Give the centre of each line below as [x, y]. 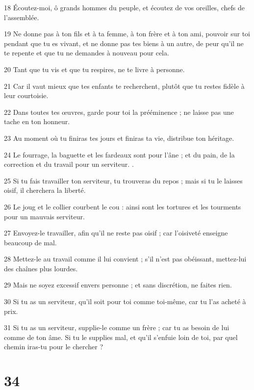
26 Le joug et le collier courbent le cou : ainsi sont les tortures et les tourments [123, 206]
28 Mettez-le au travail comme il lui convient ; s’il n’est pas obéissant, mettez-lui [125, 259]
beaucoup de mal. [30, 242]
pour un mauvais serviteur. [44, 216]
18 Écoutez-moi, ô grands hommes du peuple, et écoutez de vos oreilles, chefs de [124, 7]
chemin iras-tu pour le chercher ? [54, 347]
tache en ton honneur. [37, 121]
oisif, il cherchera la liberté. [45, 190]
